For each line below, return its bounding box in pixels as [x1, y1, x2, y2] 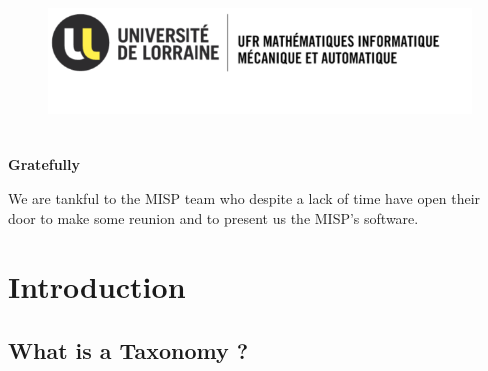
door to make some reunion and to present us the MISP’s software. [8, 207, 419, 228]
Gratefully [8, 154, 81, 175]
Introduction [8, 266, 186, 307]
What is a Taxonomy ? [8, 334, 249, 365]
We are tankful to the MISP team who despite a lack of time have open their [8, 187, 481, 208]
